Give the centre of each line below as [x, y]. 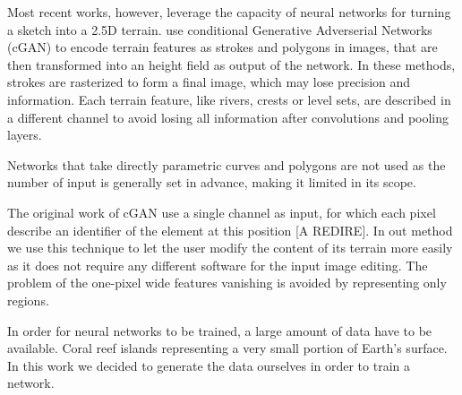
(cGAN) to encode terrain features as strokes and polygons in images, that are [222, 47]
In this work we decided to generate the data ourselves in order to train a [209, 365]
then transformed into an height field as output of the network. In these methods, [231, 64]
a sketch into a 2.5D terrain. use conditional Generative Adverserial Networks [220, 29]
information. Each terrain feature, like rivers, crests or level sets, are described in [229, 99]
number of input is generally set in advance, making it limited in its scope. [212, 182]
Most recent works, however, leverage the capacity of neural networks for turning [229, 12]
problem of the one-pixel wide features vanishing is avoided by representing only [227, 283]
